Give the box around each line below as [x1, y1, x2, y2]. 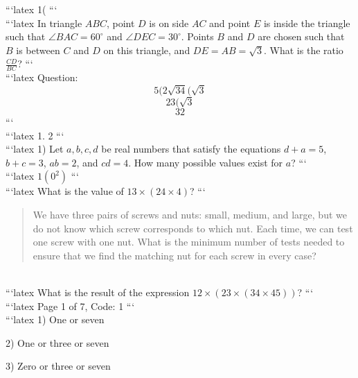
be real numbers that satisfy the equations [101, 141, 281, 156]
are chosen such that [258, 29, 345, 44]
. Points [181, 29, 214, 44]
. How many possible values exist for [128, 155, 283, 169]
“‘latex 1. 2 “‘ [6, 128, 64, 142]
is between [16, 42, 60, 57]
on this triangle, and [103, 42, 190, 57]
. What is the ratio [264, 42, 343, 57]
